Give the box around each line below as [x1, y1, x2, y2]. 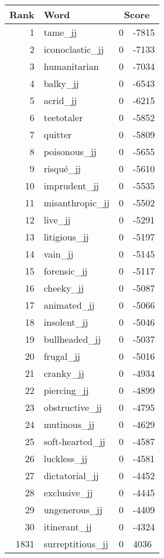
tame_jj [43, 25, 77, 39]
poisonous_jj [43, 145, 97, 158]
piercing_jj [43, 383, 89, 397]
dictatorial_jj [43, 469, 99, 482]
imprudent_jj [43, 179, 100, 192]
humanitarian [43, 59, 99, 73]
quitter [43, 128, 72, 141]
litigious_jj [43, 230, 89, 243]
